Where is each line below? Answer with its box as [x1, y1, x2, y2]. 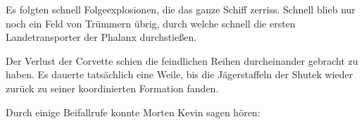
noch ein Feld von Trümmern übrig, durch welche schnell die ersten [6, 15, 296, 30]
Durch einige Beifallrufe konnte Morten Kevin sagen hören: [6, 104, 261, 119]
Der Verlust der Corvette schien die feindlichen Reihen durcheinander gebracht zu [6, 53, 358, 68]
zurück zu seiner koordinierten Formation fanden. [6, 80, 219, 95]
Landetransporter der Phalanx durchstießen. [6, 30, 197, 44]
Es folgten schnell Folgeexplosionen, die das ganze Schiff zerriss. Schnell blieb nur [6, 2, 356, 16]
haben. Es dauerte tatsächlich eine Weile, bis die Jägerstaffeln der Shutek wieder [6, 67, 353, 82]
